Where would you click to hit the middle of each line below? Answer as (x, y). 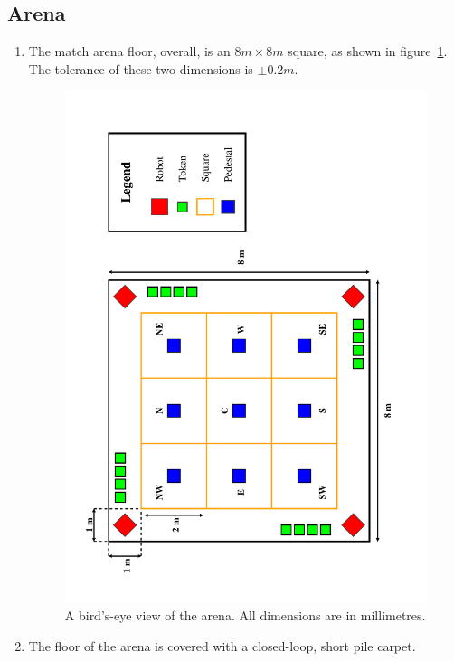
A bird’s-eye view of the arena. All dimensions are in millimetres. (245, 615)
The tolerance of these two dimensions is (141, 68)
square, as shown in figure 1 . (368, 51)
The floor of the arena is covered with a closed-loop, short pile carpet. (222, 645)
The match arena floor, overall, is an (129, 51)
